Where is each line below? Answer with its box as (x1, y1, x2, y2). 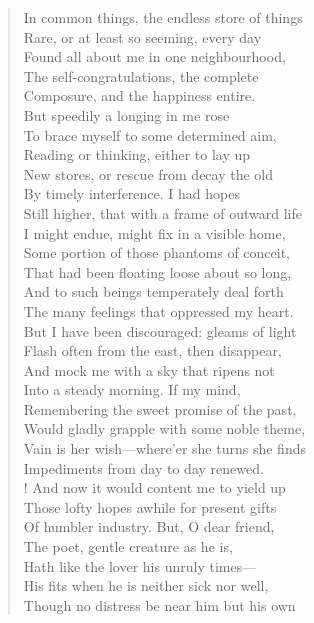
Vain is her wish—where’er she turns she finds (23, 438, 306, 459)
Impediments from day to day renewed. (23, 457, 264, 478)
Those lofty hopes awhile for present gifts (23, 496, 277, 517)
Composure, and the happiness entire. (23, 85, 256, 106)
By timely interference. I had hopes (23, 183, 240, 204)
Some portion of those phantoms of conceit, (23, 242, 290, 263)
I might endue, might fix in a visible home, (23, 222, 286, 243)
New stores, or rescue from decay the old (23, 163, 274, 184)
